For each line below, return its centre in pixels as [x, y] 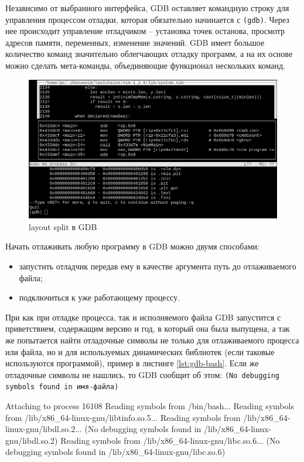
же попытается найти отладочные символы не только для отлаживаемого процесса [152, 340]
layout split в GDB [63, 226]
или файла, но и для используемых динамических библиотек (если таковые [140, 351]
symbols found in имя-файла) [62, 387]
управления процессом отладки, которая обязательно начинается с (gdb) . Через [147, 19]
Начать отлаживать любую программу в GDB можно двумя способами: [132, 246]
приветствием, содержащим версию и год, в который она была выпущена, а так [148, 328]
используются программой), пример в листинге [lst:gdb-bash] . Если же [132, 363]
